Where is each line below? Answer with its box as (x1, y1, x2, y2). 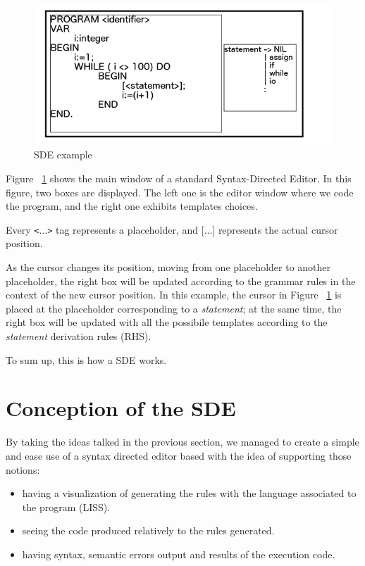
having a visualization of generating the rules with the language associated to (22, 486, 357, 501)
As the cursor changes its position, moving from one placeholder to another (6, 260, 331, 275)
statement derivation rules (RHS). (6, 329, 151, 344)
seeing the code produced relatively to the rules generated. (22, 523, 275, 538)
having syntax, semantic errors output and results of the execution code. (22, 546, 335, 561)
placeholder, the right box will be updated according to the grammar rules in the (6, 273, 356, 288)
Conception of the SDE (6, 394, 236, 422)
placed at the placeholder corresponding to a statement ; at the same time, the (6, 301, 342, 315)
